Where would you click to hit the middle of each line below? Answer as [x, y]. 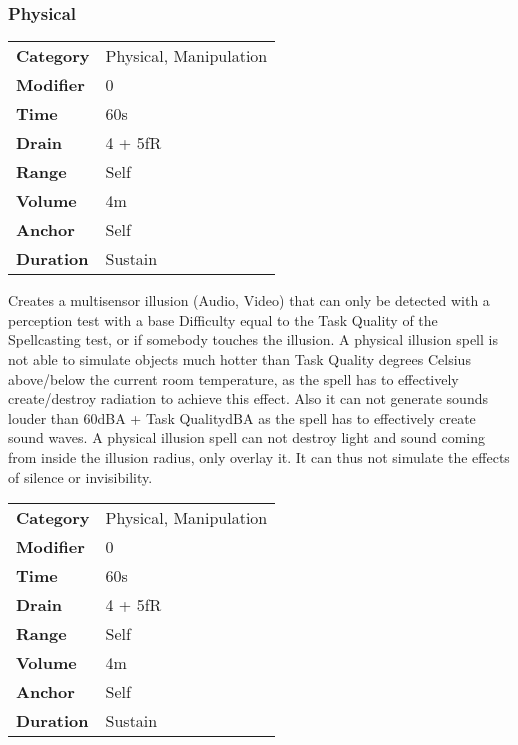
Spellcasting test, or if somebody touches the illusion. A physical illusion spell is [253, 339]
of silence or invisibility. [80, 476]
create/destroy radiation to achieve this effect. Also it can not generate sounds [248, 398]
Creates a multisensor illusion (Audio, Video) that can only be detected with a [249, 300]
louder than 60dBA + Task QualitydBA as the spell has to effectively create [242, 417]
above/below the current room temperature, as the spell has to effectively [233, 378]
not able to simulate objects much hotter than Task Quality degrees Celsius [239, 359]
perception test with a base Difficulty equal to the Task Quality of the [223, 319]
